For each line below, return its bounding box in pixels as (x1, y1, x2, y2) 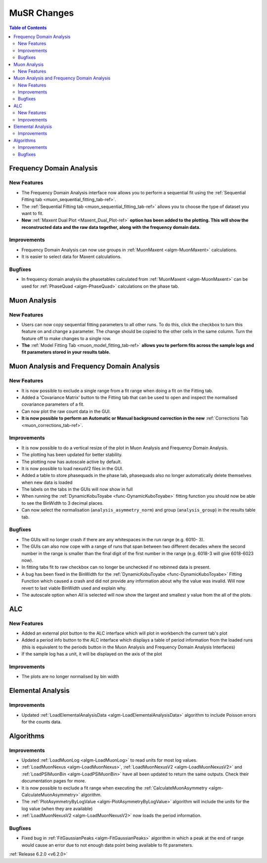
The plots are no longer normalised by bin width (21, 674, 120, 680)
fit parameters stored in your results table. (21, 349, 111, 355)
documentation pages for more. (21, 778, 86, 784)
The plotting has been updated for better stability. (21, 452, 123, 458)
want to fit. (21, 210, 44, 216)
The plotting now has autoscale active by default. (21, 459, 122, 465)
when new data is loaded (21, 479, 73, 485)
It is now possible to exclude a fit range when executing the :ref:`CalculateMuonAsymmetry (21, 785, 208, 791)
